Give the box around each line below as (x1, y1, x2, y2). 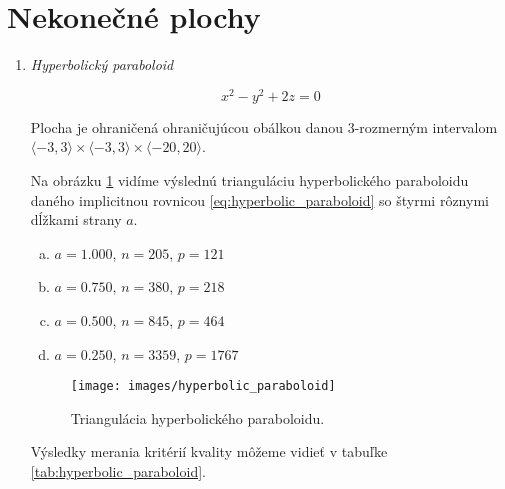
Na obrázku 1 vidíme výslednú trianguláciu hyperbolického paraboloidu (30, 169, 469, 190)
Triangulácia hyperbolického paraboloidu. (70, 407, 325, 428)
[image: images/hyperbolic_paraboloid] (70, 379, 336, 394)
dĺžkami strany (30, 209, 122, 230)
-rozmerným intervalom (354, 116, 498, 137)
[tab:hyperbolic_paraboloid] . (30, 460, 206, 481)
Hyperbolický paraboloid (30, 54, 174, 75)
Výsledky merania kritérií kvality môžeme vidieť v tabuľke (30, 441, 388, 462)
